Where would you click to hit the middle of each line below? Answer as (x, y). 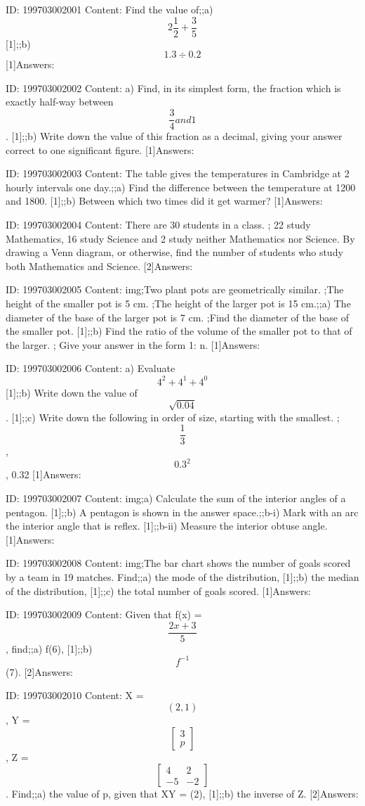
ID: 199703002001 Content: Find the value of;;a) (109, 9)
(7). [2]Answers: (39, 671)
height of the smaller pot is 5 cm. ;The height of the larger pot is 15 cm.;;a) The (178, 303)
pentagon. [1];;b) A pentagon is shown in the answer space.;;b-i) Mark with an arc (182, 512)
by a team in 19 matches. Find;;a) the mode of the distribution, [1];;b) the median (182, 576)
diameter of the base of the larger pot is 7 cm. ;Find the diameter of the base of (177, 317)
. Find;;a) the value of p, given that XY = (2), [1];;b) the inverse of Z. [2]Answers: (182, 794)
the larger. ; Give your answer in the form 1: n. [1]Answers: (133, 344)
